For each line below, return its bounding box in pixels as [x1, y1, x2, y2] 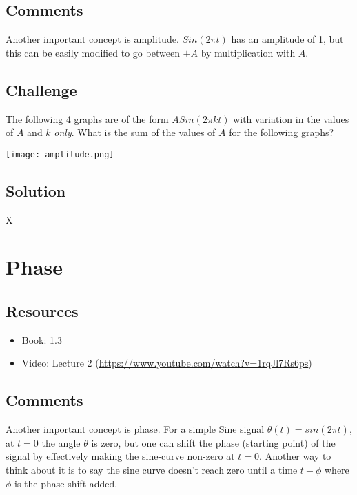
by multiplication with [201, 45, 296, 59]
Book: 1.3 [21, 332, 62, 347]
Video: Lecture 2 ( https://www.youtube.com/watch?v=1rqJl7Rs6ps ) [21, 356, 312, 370]
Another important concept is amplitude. [6, 32, 179, 46]
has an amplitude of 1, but [231, 32, 344, 46]
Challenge [6, 79, 77, 100]
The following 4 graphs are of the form [6, 111, 169, 126]
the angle [41, 435, 81, 449]
